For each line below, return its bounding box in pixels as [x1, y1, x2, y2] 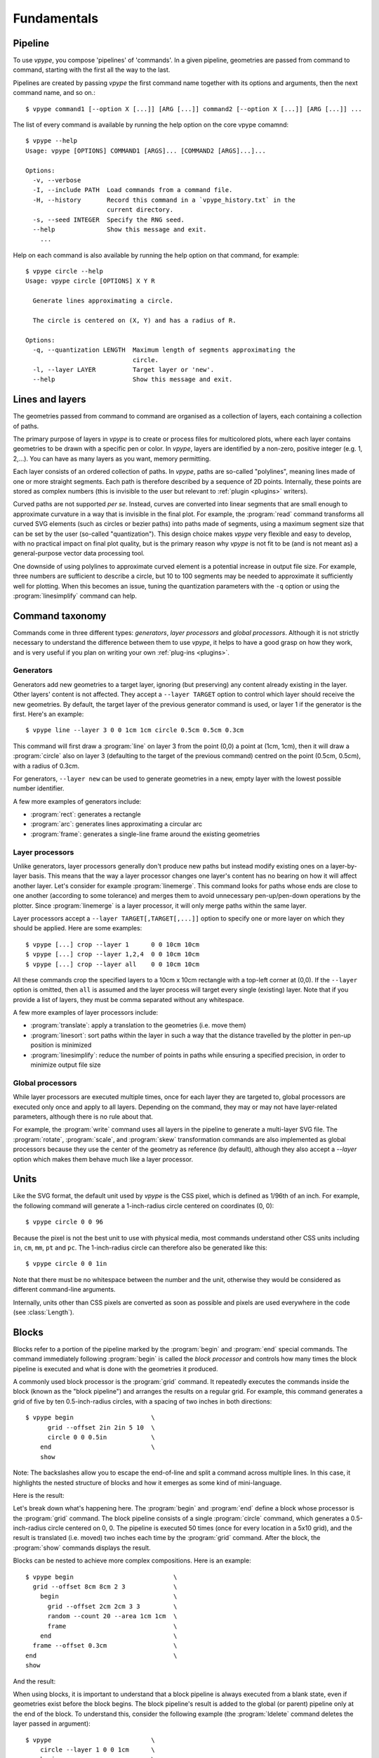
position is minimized [30, 1041, 92, 1049]
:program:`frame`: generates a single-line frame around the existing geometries [30, 830, 260, 838]
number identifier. [13, 784, 65, 793]
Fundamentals [13, 11, 98, 26]
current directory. [106, 206, 174, 214]
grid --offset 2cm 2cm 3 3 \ [47, 1602, 178, 1610]
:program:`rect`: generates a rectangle [30, 810, 142, 819]
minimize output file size [30, 1060, 101, 1069]
